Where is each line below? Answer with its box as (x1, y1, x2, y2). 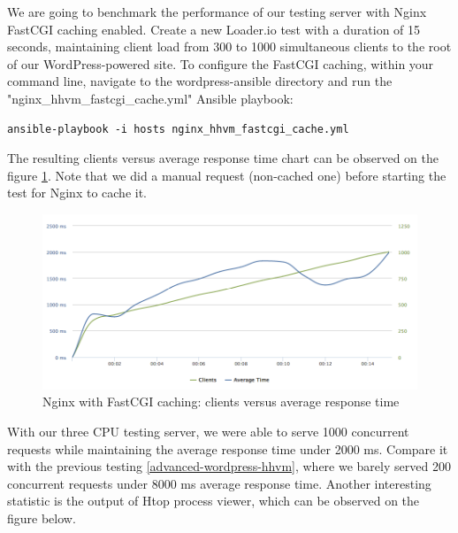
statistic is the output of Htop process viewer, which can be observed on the (7, 491, 420, 510)
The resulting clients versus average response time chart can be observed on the (7, 149, 439, 167)
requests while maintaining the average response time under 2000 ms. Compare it (7, 439, 448, 458)
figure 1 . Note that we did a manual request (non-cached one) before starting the (7, 166, 447, 184)
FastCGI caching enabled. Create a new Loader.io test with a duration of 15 (7, 19, 421, 38)
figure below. (7, 508, 76, 527)
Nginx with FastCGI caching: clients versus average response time (42, 392, 400, 411)
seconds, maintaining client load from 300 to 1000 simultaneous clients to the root (7, 37, 452, 56)
